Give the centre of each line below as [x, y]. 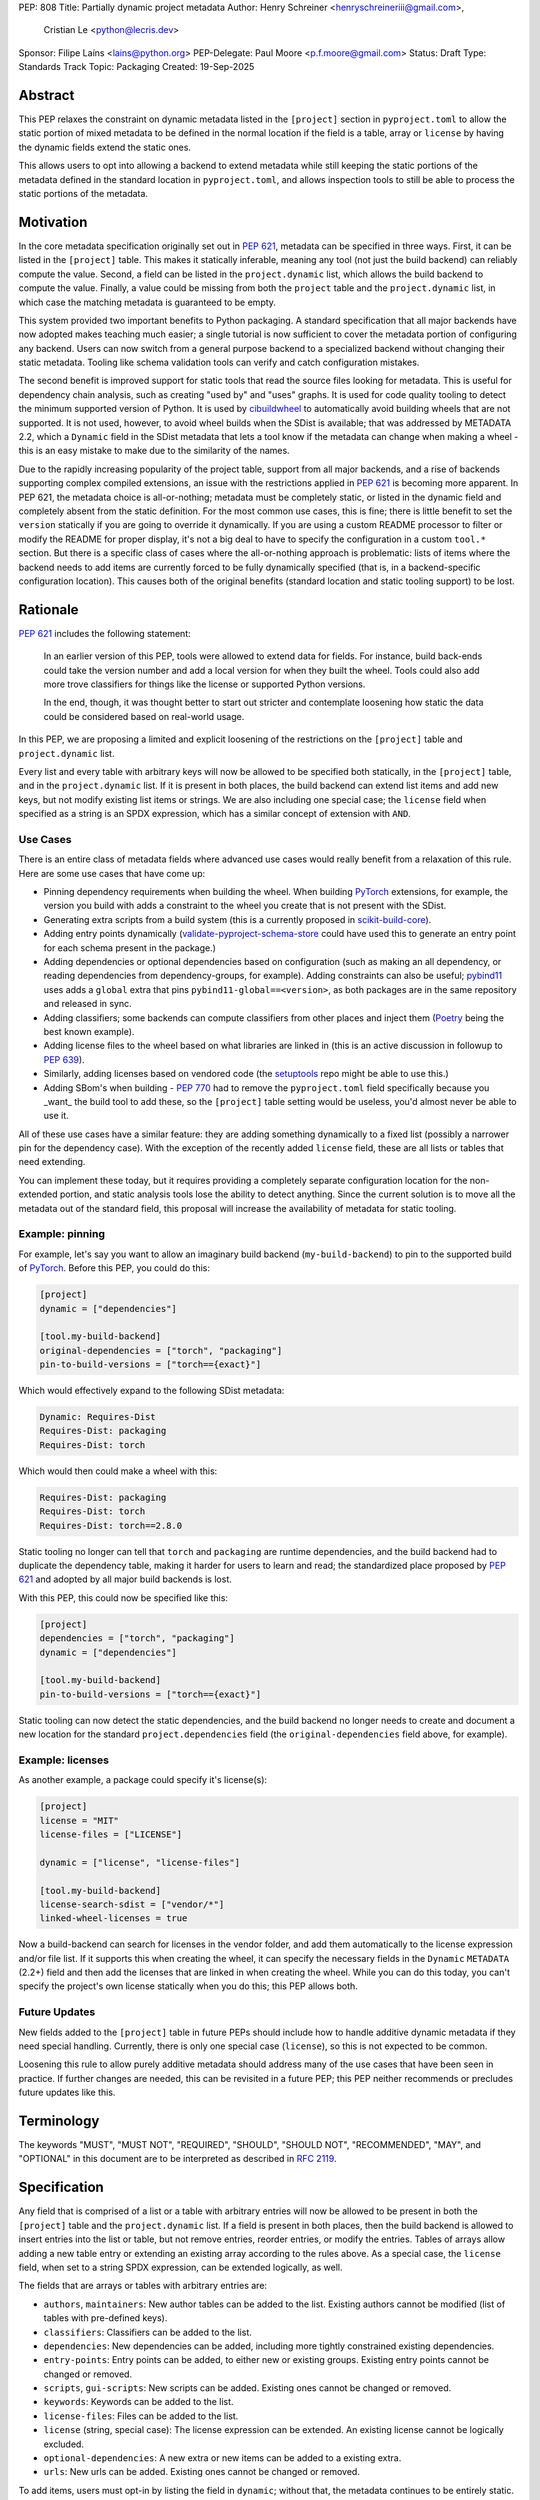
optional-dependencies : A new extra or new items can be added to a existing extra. [222, 2458]
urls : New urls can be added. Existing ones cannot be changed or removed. [201, 2472]
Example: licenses [64, 1760]
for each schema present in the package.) [130, 947]
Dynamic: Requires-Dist [98, 1417]
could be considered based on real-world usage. [144, 716]
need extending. [52, 1162]
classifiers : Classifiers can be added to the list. [147, 2332]
